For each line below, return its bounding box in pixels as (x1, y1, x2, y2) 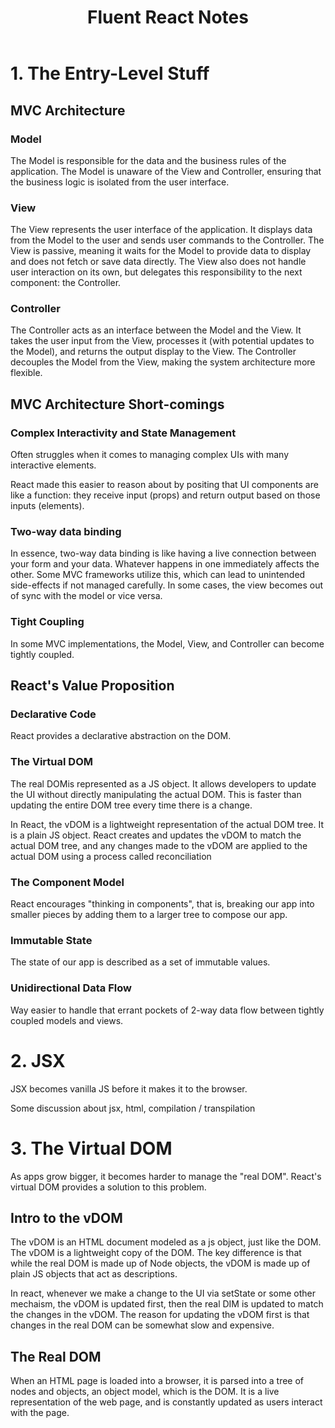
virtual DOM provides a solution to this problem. (10, 1181, 207, 1193)
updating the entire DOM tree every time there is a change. (10, 799, 253, 811)
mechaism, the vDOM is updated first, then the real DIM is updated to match (10, 1298, 324, 1310)
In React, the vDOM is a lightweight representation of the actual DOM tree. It (10, 818, 324, 830)
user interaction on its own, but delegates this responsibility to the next (10, 266, 303, 278)
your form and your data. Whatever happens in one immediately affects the (10, 558, 320, 570)
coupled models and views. (10, 1014, 124, 1026)
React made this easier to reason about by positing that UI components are (10, 479, 319, 491)
